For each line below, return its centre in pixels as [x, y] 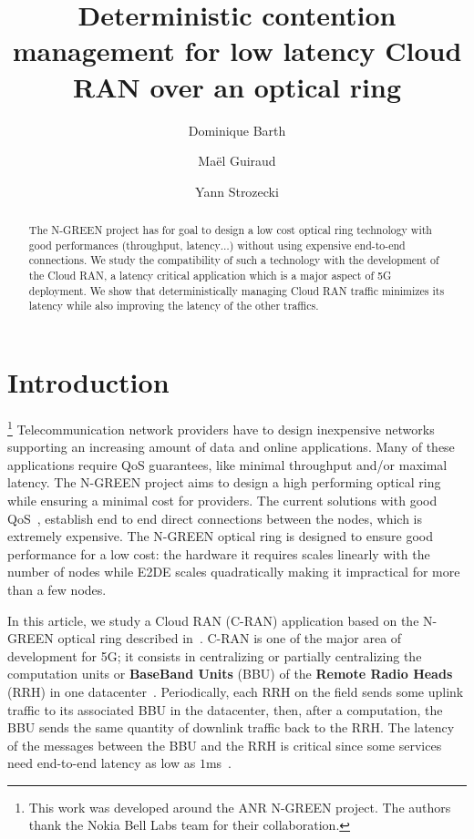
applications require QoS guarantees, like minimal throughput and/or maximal [227, 464]
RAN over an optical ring [237, 86]
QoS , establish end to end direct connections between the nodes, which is [215, 518]
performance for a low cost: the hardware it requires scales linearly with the [219, 553]
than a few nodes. [57, 589]
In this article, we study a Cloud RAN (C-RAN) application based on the [213, 620]
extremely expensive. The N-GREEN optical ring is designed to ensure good [220, 536]
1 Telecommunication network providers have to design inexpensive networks [221, 427]
